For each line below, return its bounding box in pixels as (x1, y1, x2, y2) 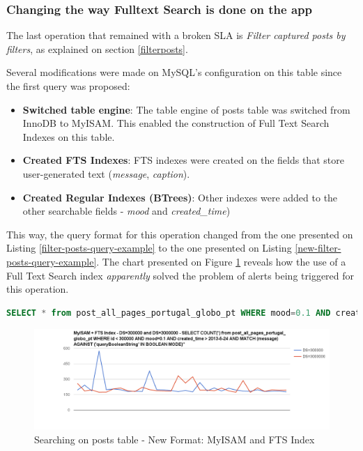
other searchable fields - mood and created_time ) (22, 204, 231, 218)
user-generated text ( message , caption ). (22, 166, 190, 181)
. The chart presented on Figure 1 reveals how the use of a (96, 254, 346, 268)
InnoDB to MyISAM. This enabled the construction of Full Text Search (22, 116, 330, 130)
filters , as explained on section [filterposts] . (6, 41, 188, 56)
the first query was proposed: (6, 79, 130, 93)
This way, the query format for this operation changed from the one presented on (6, 227, 353, 241)
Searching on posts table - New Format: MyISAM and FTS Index (34, 432, 315, 446)
